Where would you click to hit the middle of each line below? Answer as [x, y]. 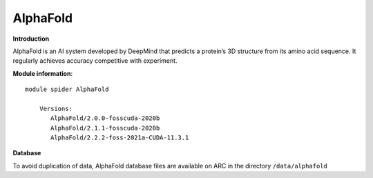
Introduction [31, 39]
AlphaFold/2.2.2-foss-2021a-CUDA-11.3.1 [120, 138]
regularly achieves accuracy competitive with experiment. [95, 61]
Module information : [42, 73]
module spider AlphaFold [67, 89]
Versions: [56, 108]
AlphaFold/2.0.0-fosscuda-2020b [105, 118]
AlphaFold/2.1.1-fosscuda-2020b [105, 128]
